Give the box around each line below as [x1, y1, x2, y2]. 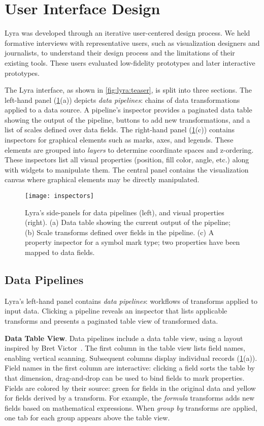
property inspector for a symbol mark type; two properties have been [25, 237, 240, 247]
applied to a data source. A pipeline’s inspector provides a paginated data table [5, 104, 252, 115]
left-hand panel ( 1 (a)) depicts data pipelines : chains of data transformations [5, 94, 240, 105]
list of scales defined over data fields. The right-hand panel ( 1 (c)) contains [5, 124, 235, 135]
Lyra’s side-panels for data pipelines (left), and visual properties [25, 207, 224, 217]
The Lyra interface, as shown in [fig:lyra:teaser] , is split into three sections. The [5, 84, 252, 95]
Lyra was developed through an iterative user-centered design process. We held [5, 27, 250, 38]
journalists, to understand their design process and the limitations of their [5, 47, 235, 58]
